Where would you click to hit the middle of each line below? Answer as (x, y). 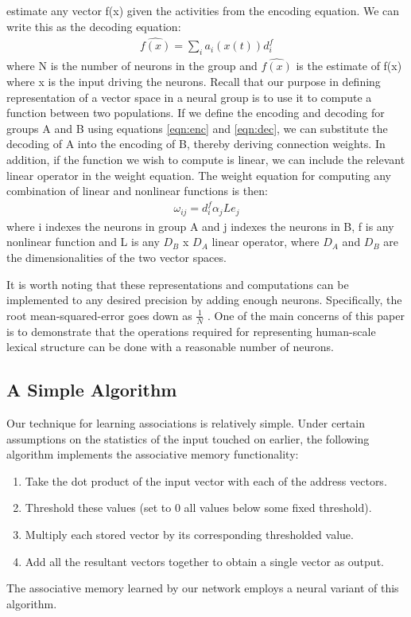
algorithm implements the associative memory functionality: (153, 454)
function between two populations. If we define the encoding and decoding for (196, 113)
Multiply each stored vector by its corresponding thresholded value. (189, 534)
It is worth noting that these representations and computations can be (178, 284)
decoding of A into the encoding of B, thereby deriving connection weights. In (196, 144)
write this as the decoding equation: (94, 26)
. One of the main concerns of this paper (306, 315)
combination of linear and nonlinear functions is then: (137, 191)
